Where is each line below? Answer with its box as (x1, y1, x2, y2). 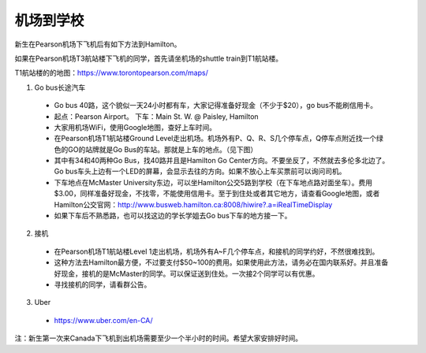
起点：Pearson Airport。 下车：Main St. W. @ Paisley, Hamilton (54, 111, 260, 121)
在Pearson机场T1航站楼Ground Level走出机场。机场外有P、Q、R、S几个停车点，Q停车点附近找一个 (54, 134, 377, 143)
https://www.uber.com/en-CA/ (54, 315, 153, 325)
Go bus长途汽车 (34, 83, 86, 92)
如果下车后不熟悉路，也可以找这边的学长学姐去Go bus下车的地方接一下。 (54, 211, 292, 221)
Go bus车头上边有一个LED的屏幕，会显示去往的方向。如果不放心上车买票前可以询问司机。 (54, 166, 346, 176)
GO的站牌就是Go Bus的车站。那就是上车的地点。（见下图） (67, 144, 258, 154)
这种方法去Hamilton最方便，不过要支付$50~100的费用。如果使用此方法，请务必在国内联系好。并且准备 (54, 258, 389, 267)
